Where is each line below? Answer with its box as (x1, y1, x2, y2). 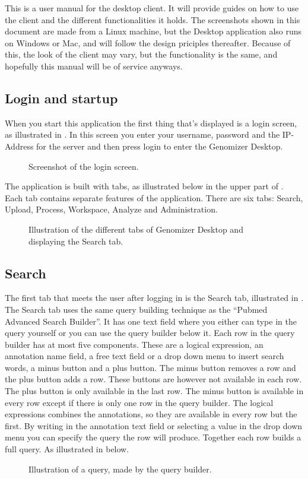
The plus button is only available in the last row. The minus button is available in (5, 385, 304, 397)
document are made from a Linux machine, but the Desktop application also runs (5, 25, 302, 37)
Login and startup (5, 88, 118, 107)
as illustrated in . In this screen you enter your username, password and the (5, 128, 280, 141)
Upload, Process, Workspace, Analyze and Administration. (5, 203, 218, 215)
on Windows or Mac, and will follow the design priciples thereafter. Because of (5, 36, 291, 49)
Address (5, 139, 34, 152)
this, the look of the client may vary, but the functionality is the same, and (5, 48, 278, 61)
